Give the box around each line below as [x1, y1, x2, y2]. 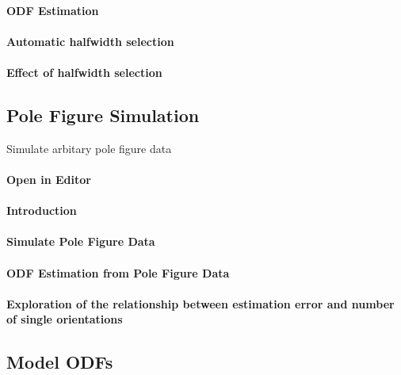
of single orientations [6, 311, 123, 327]
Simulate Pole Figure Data [6, 233, 155, 250]
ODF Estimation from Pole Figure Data [6, 264, 230, 281]
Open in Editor [6, 170, 91, 187]
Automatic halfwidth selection [6, 33, 174, 49]
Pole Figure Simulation [6, 102, 200, 127]
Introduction [6, 202, 77, 219]
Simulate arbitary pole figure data [6, 140, 172, 156]
